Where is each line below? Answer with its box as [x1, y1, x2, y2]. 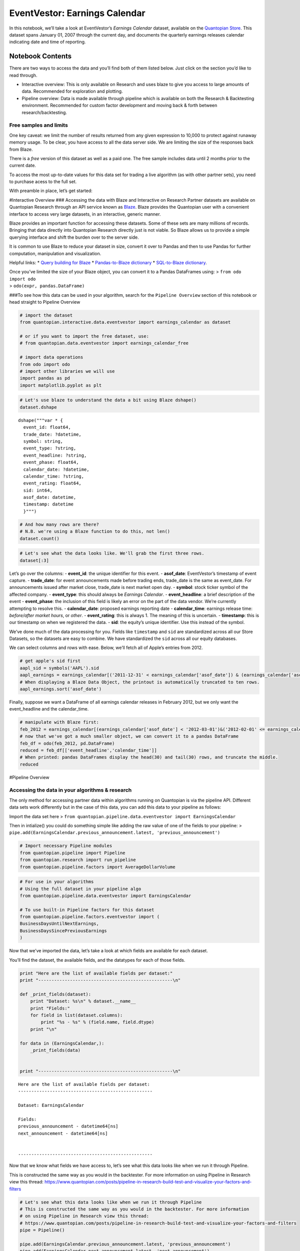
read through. [9, 72, 37, 78]
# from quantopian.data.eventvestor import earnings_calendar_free [19, 340, 189, 346]
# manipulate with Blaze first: [19, 720, 99, 725]
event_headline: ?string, [23, 452, 87, 458]
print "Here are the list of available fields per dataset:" [19, 970, 173, 976]
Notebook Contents [9, 52, 72, 61]
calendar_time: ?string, [23, 473, 84, 479]
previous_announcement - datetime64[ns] [18, 1123, 118, 1129]
